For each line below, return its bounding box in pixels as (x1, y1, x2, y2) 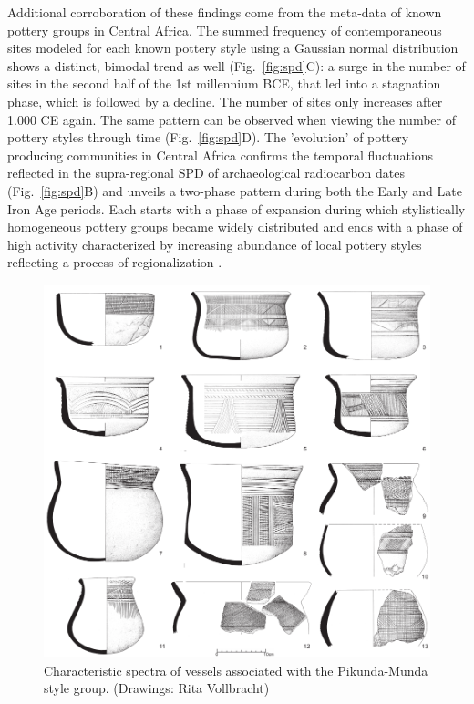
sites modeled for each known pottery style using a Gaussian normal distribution (7, 38, 459, 57)
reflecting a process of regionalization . (7, 253, 222, 272)
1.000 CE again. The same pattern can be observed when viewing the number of (7, 109, 456, 129)
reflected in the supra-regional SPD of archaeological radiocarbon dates (7, 163, 405, 182)
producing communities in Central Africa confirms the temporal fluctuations (7, 145, 434, 164)
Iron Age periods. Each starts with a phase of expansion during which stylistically (7, 199, 466, 218)
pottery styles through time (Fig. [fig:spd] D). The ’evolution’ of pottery (7, 128, 409, 147)
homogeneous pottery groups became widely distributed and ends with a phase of (7, 217, 463, 236)
